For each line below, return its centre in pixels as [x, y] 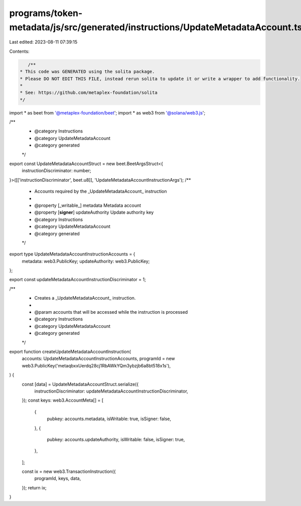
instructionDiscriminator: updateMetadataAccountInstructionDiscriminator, [111, 391]
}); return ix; [34, 487]
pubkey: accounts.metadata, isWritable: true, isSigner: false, [109, 419]
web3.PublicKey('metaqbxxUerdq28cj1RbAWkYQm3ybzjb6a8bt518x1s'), [96, 365]
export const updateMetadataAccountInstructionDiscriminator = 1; [78, 280]
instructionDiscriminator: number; [56, 171]
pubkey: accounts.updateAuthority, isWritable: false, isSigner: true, [116, 439]
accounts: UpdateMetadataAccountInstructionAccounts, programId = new [98, 358]
